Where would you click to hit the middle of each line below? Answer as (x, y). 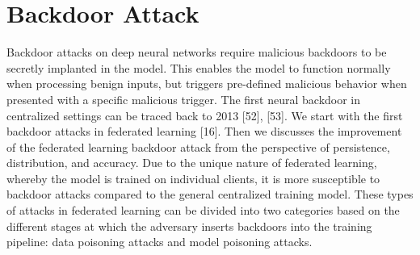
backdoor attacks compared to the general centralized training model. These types (210, 194)
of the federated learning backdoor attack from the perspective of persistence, (198, 146)
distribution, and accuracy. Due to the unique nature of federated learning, (192, 163)
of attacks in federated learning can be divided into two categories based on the (203, 210)
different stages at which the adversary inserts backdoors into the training (189, 226)
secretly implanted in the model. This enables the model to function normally (199, 67)
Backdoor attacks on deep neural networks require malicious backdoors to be (197, 52)
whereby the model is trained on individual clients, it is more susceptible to (193, 178)
